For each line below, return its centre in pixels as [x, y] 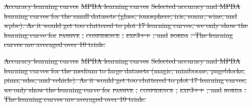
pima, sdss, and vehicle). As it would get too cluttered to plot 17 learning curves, [126, 80]
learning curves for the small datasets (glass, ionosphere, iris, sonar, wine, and [121, 15]
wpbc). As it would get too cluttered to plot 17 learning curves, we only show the [126, 25]
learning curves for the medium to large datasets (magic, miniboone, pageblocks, [125, 70]
